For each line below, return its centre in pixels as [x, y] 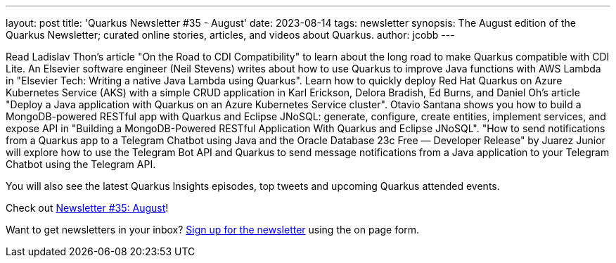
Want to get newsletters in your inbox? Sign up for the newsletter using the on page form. [213, 230]
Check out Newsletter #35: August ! [87, 208]
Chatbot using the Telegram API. [81, 164]
